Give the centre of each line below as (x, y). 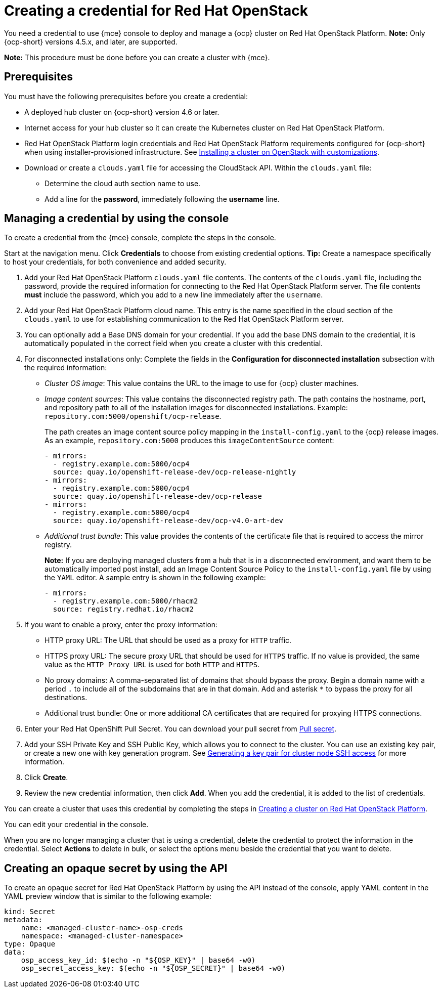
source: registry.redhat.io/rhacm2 (123, 609)
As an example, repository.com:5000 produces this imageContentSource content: (189, 441)
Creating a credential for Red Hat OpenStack (156, 11)
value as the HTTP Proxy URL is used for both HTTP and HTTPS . (152, 665)
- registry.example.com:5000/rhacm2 (125, 601)
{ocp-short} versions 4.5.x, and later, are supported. (91, 41)
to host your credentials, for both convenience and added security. (115, 262)
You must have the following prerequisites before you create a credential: (126, 96)
